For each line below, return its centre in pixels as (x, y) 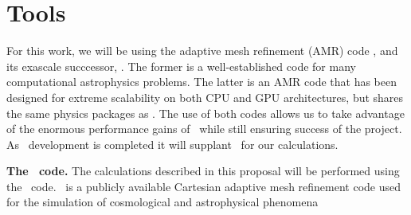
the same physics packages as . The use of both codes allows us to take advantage (205, 113)
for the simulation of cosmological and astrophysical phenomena (162, 202)
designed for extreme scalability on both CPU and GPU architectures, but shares (205, 97)
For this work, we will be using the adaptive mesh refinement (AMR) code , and (202, 51)
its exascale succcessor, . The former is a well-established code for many (181, 66)
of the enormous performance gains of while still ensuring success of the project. (204, 129)
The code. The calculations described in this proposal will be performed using (203, 171)
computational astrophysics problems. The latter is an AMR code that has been (202, 82)
